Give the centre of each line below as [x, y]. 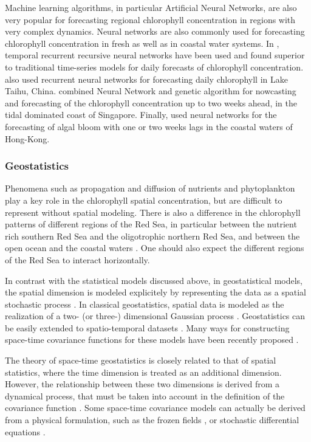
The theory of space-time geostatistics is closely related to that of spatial [141, 360]
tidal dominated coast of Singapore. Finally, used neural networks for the [141, 115]
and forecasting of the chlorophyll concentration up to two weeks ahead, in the [151, 102]
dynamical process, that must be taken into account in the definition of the [145, 395]
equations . [25, 431]
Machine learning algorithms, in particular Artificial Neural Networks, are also [151, 7]
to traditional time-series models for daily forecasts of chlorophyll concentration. [154, 67]
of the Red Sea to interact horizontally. [77, 259]
